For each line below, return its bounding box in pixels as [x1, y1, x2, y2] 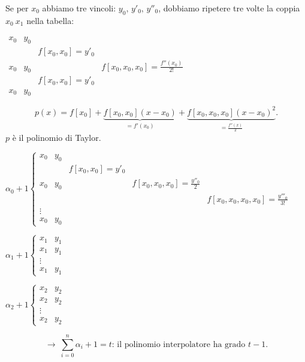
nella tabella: [26, 14, 74, 26]
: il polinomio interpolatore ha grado [111, 340, 246, 349]
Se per [5, 2, 29, 14]
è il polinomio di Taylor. [12, 131, 101, 143]
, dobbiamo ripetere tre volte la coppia [158, 2, 300, 14]
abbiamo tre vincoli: [42, 2, 116, 14]
